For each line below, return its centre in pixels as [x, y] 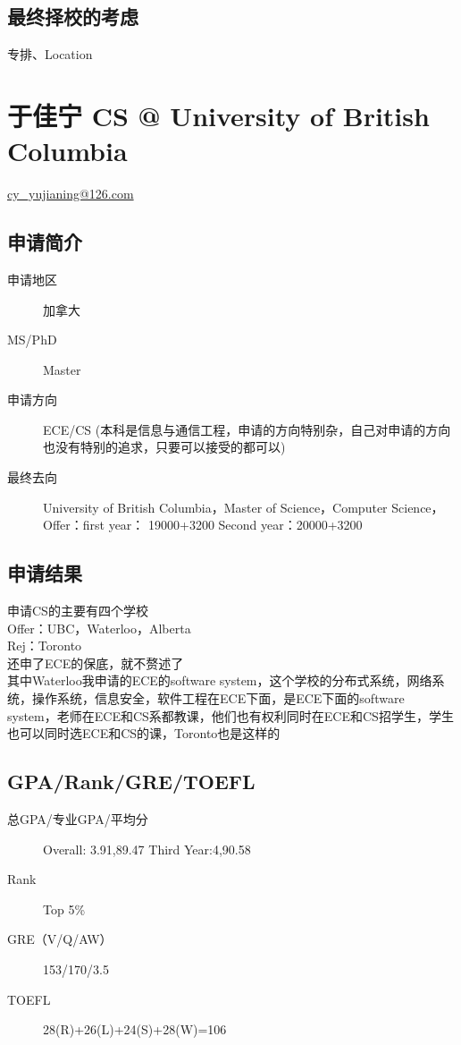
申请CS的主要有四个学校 [78, 611]
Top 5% [64, 909]
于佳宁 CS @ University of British [218, 115]
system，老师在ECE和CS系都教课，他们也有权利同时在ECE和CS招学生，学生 [230, 715]
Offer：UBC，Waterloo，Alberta [99, 628]
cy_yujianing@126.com [71, 194]
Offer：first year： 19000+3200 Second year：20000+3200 [203, 525]
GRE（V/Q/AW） [60, 939]
